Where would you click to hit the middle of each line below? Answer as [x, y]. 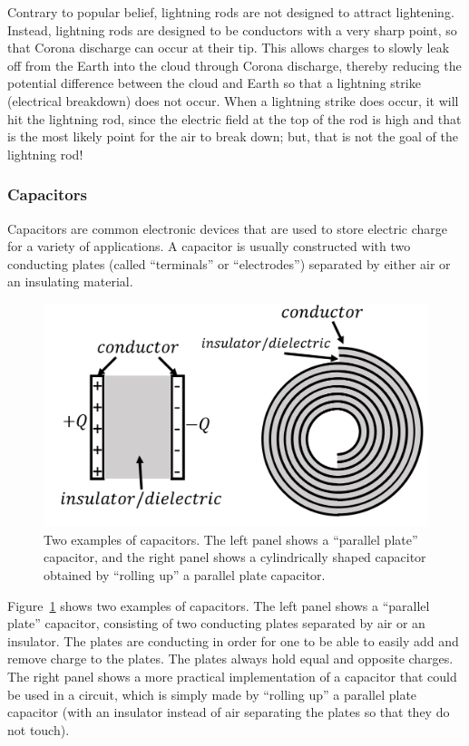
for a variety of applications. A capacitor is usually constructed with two [209, 246]
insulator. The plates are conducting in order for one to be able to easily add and [233, 640]
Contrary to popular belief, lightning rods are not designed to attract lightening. [231, 12]
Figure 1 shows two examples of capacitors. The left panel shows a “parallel [219, 605]
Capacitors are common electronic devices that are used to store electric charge [228, 228]
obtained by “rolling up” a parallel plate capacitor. [185, 575]
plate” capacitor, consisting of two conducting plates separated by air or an [216, 623]
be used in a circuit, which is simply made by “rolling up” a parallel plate [212, 694]
